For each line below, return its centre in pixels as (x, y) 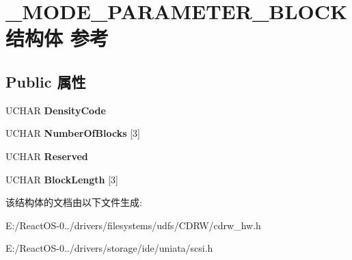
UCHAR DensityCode (56, 110)
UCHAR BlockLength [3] (62, 179)
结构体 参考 (57, 38)
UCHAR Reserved (47, 156)
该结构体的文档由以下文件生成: (74, 202)
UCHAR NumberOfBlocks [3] (73, 133)
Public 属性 (46, 81)
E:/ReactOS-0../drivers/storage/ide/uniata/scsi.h (109, 248)
